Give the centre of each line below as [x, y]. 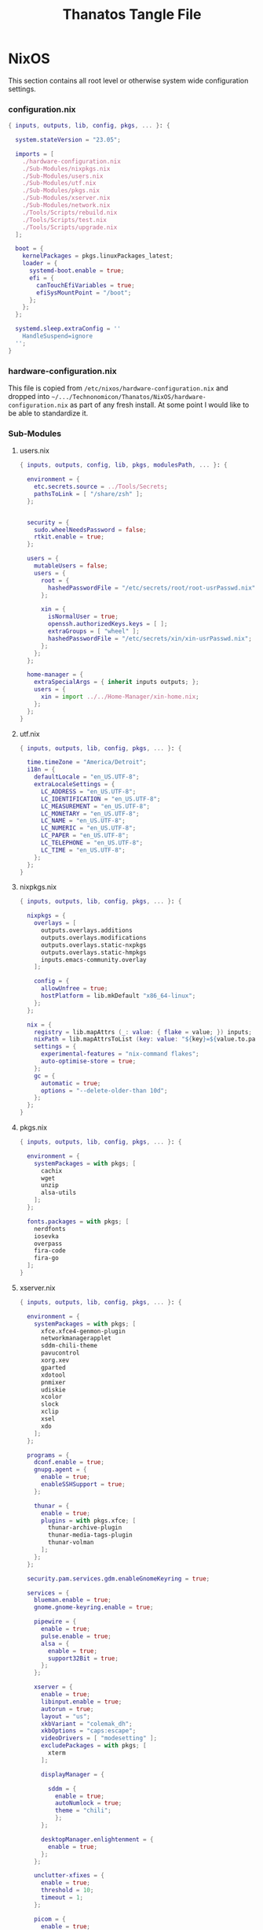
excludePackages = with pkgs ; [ [93, 1746]
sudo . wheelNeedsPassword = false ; [90, 530]
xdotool [53, 1375]
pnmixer [53, 1382]
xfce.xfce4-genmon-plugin [83, 1331]
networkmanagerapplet [76, 1338]
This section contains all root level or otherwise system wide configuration [128, 80]
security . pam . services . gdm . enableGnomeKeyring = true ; [119, 1579]
